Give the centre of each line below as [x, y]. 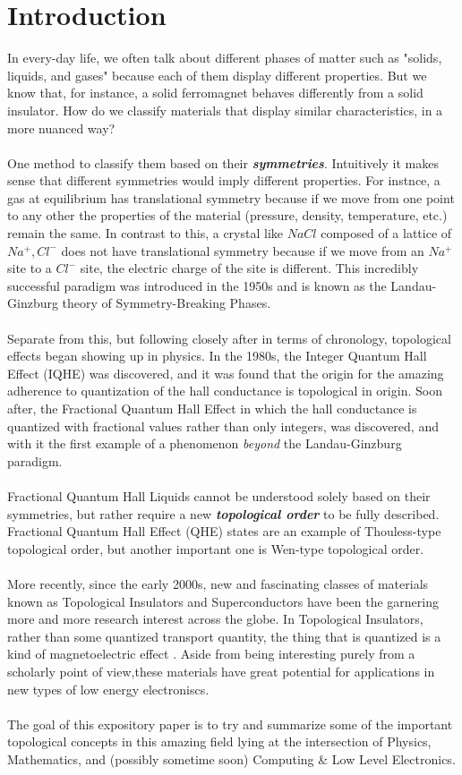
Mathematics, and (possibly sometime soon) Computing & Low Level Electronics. [231, 758]
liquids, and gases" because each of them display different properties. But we [217, 75]
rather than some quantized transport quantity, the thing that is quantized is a [224, 636]
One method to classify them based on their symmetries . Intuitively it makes [223, 162]
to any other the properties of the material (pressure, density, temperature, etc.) [227, 215]
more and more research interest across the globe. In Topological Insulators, [215, 619]
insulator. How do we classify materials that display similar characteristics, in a [225, 110]
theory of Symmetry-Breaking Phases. [167, 303]
